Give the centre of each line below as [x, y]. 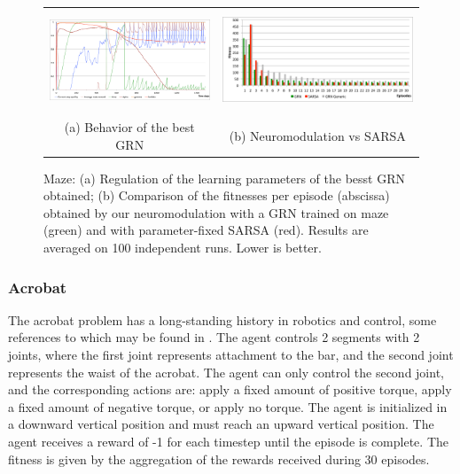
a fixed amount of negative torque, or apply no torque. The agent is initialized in [228, 406]
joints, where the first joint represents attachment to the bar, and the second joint [231, 355]
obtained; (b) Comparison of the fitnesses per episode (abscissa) [217, 195]
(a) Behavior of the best [129, 126]
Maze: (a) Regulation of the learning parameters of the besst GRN [224, 178]
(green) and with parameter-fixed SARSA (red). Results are [206, 230]
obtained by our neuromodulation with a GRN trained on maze [216, 212]
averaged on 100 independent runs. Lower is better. [183, 248]
